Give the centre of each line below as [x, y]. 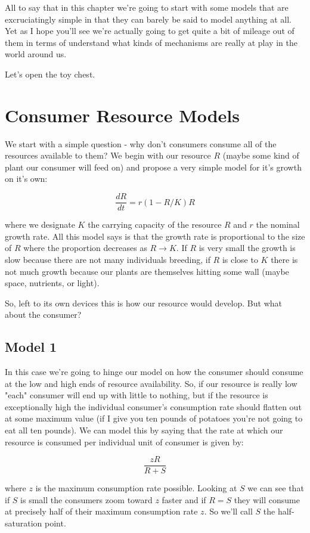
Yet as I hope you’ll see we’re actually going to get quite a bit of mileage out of [150, 31]
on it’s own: [26, 179]
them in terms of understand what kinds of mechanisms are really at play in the [151, 42]
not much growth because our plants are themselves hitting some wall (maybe [147, 271]
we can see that [276, 488]
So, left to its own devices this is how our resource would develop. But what [143, 303]
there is [284, 259]
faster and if [184, 499]
